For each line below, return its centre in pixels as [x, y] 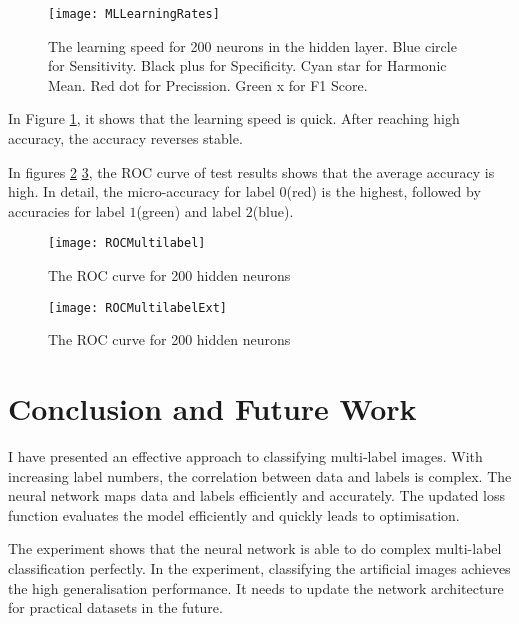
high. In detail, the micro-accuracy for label [141, 191]
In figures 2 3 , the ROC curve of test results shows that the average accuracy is [251, 171]
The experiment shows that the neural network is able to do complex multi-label [255, 548]
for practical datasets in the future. [115, 607]
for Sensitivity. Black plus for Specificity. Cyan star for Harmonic [247, 65]
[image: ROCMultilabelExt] [137, 307]
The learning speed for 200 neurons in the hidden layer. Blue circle [252, 45]
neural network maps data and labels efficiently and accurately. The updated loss [257, 495]
